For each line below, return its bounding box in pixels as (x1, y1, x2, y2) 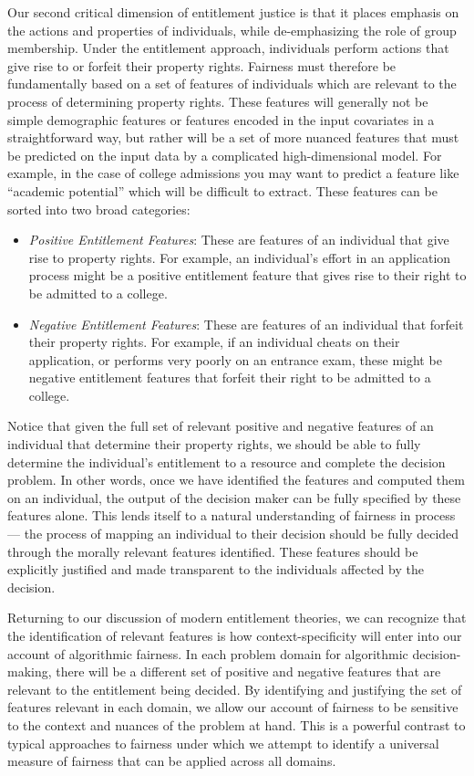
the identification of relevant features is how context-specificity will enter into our (7, 626, 462, 645)
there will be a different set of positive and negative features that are (56, 662, 441, 681)
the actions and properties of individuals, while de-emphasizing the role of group (7, 20, 457, 39)
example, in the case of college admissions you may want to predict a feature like (7, 163, 459, 183)
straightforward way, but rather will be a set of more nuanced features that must (7, 128, 459, 147)
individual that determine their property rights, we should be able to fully (7, 435, 421, 454)
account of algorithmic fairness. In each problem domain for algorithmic (7, 644, 408, 663)
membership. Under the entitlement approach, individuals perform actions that (7, 38, 449, 58)
